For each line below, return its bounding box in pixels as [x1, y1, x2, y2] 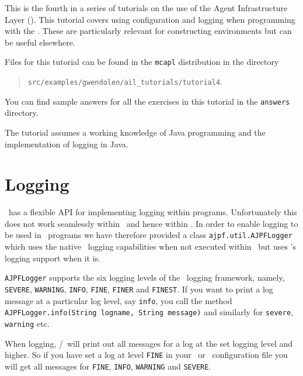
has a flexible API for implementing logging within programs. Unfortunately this [8, 206, 297, 218]
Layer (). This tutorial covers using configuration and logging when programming [5, 13, 295, 25]
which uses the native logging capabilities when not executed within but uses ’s [5, 240, 296, 253]
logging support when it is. [5, 251, 100, 264]
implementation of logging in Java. [5, 137, 128, 150]
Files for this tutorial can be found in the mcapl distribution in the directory [5, 56, 279, 68]
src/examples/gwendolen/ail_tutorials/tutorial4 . [27, 75, 223, 88]
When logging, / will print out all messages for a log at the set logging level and [5, 337, 293, 349]
